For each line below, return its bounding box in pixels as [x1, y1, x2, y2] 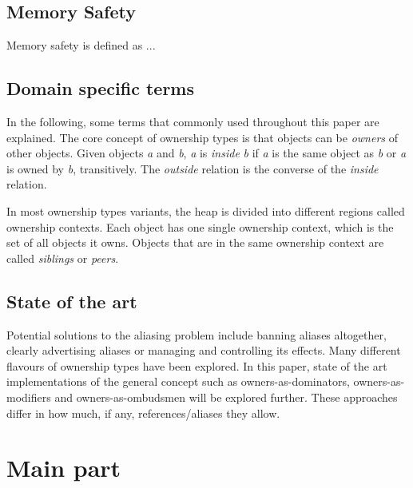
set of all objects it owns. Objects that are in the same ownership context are [6, 234, 384, 251]
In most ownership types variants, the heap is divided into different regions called [6, 202, 405, 219]
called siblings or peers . [6, 249, 119, 266]
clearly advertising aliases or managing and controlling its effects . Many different [6, 342, 401, 359]
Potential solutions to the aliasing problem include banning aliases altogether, [6, 326, 387, 343]
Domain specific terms [6, 76, 194, 101]
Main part [6, 451, 121, 484]
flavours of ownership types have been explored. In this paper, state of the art [6, 357, 387, 374]
